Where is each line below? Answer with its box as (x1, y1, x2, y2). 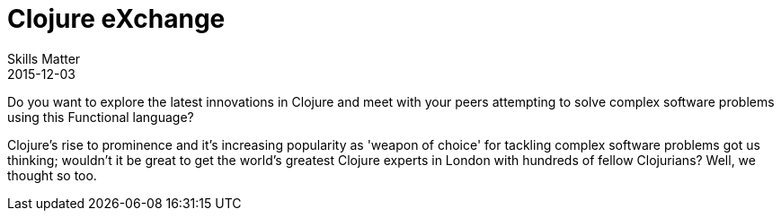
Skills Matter (7, 50, 81, 66)
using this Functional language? (7, 109, 194, 125)
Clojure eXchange (7, 4, 226, 34)
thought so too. (7, 167, 97, 183)
